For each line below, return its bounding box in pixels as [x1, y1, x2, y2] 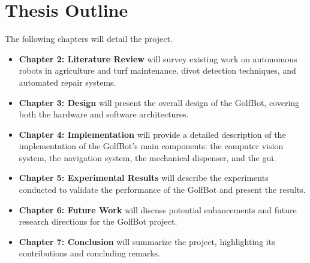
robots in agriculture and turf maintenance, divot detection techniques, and [19, 64, 296, 77]
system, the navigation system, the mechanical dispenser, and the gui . [19, 151, 276, 164]
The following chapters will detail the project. [5, 32, 173, 45]
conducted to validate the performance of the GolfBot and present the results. [19, 183, 306, 196]
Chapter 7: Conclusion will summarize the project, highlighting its [19, 235, 275, 247]
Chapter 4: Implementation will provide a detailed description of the [19, 128, 286, 140]
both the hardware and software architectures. [19, 108, 189, 120]
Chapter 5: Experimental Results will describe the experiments [19, 171, 269, 184]
